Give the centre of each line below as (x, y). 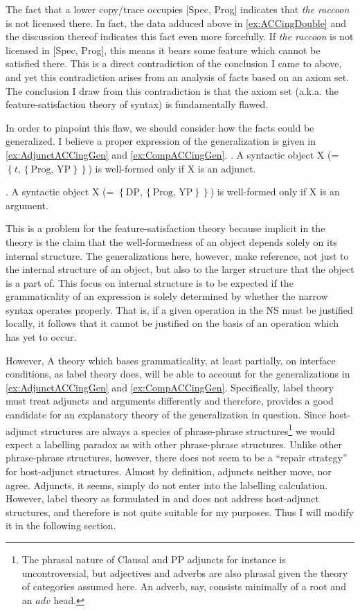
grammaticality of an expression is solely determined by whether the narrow (167, 296)
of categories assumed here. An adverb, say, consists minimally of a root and (184, 586)
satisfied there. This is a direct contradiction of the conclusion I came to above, (174, 63)
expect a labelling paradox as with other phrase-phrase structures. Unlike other (174, 444)
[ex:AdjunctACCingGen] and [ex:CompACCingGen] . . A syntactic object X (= (172, 154)
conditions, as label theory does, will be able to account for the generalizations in (178, 374)
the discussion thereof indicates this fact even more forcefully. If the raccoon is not (180, 36)
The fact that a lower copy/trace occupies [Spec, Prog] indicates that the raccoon (178, 9)
